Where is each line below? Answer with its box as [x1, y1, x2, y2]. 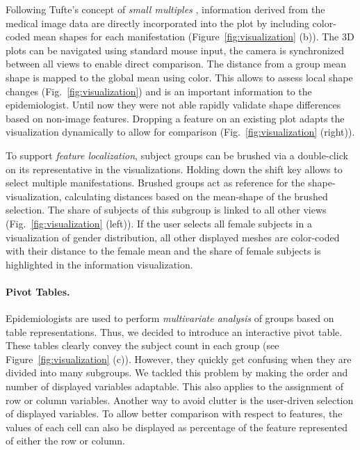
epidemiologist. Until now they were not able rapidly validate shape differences [6, 97, 341, 112]
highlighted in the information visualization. [6, 257, 193, 271]
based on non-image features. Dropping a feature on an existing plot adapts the [6, 111, 345, 125]
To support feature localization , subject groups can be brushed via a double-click [6, 147, 348, 162]
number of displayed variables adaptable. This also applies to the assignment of [6, 379, 343, 394]
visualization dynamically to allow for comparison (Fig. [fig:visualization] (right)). [6, 124, 355, 139]
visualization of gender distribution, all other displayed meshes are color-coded [6, 230, 340, 244]
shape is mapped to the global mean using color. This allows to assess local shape [6, 70, 353, 84]
